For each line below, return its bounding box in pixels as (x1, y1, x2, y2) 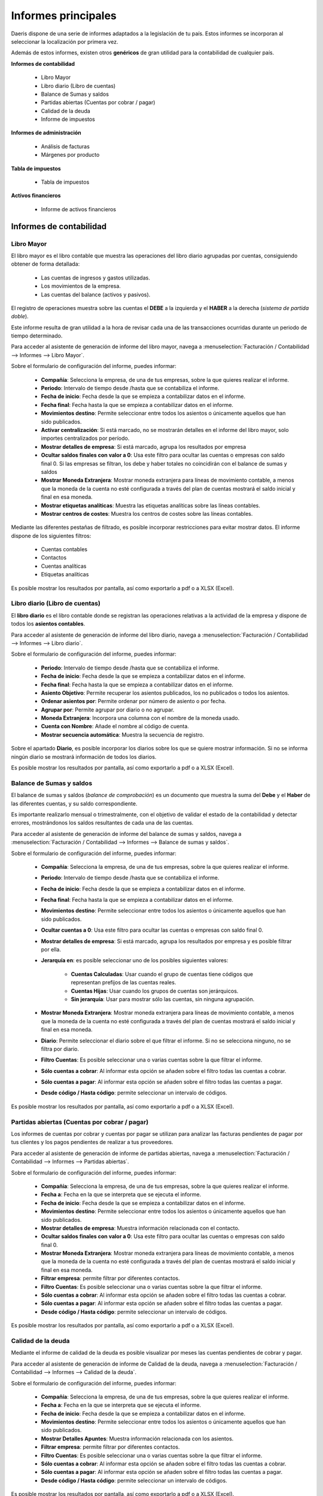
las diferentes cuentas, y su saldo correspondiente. (11, 799, 138, 807)
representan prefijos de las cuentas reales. (71, 979, 176, 986)
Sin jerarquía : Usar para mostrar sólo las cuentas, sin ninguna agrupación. (71, 995, 255, 1002)
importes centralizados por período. (41, 434, 130, 442)
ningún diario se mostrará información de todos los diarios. (11, 753, 157, 760)
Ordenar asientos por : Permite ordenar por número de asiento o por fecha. (41, 698, 227, 705)
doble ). (11, 313, 29, 320)
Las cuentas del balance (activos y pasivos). (41, 291, 151, 298)
